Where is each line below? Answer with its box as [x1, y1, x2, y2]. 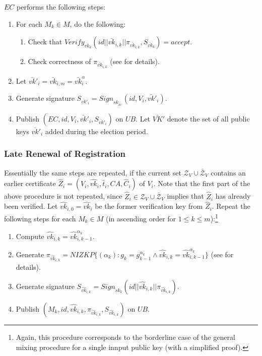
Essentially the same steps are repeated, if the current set [4, 167, 181, 177]
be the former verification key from [95, 201, 203, 211]
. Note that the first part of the [153, 178, 250, 189]
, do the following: [70, 18, 126, 29]
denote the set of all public [167, 113, 250, 124]
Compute [16, 230, 44, 241]
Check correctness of [28, 56, 91, 67]
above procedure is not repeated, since [4, 191, 122, 201]
